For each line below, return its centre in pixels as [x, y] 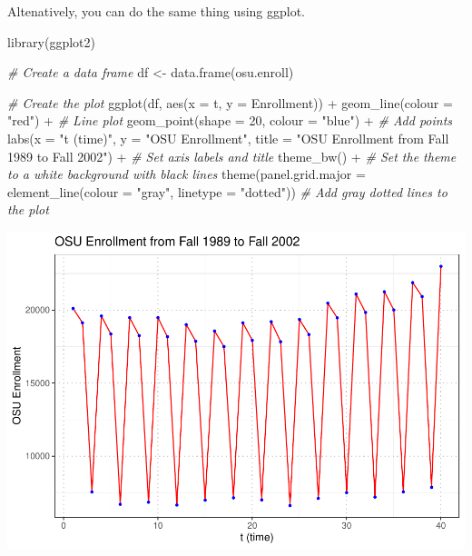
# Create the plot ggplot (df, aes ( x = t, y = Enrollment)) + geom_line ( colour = [230, 102]
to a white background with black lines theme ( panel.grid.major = [187, 174]
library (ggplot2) [51, 41]
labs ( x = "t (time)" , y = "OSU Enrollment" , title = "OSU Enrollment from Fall [228, 138]
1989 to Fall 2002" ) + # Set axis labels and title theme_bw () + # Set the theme [232, 156]
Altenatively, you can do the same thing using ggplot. [157, 11]
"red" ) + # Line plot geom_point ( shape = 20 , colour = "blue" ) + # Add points [230, 120]
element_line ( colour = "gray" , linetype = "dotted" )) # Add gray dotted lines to [227, 191]
